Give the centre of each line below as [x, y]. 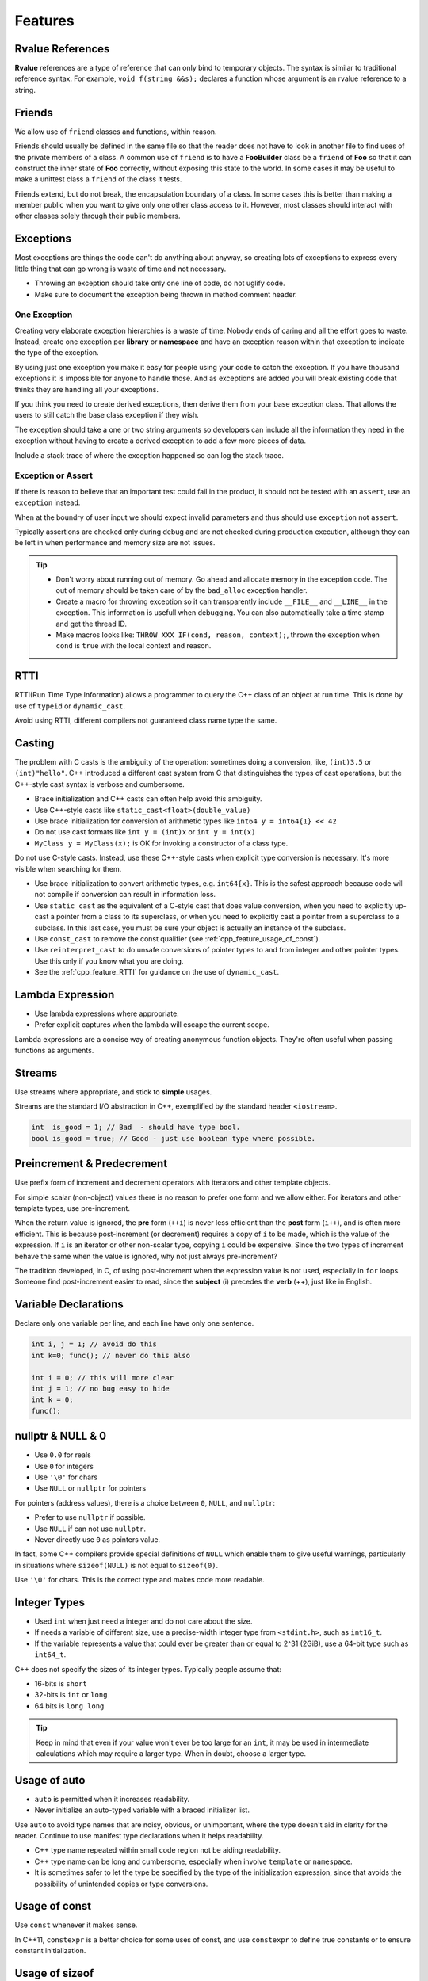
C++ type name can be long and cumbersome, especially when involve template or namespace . [193, 1861]
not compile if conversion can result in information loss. [125, 895]
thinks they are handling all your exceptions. [86, 389]
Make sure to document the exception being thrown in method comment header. [166, 294]
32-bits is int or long [71, 1695]
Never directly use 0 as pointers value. [97, 1539]
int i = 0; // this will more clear [103, 1378]
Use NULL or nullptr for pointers [90, 1488]
